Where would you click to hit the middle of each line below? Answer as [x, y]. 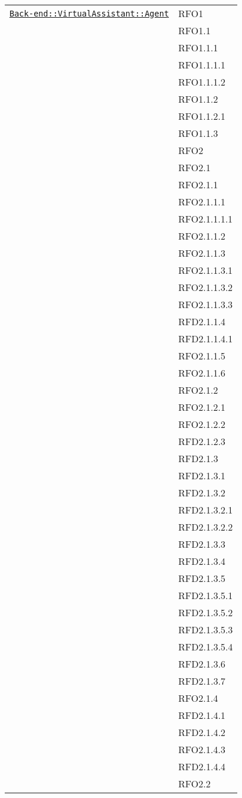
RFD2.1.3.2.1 [206, 510]
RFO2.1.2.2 [202, 424]
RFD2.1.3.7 [202, 681]
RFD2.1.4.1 [202, 715]
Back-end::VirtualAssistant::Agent [89, 13]
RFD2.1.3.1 [202, 475]
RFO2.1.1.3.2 [206, 287]
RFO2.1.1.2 [202, 236]
